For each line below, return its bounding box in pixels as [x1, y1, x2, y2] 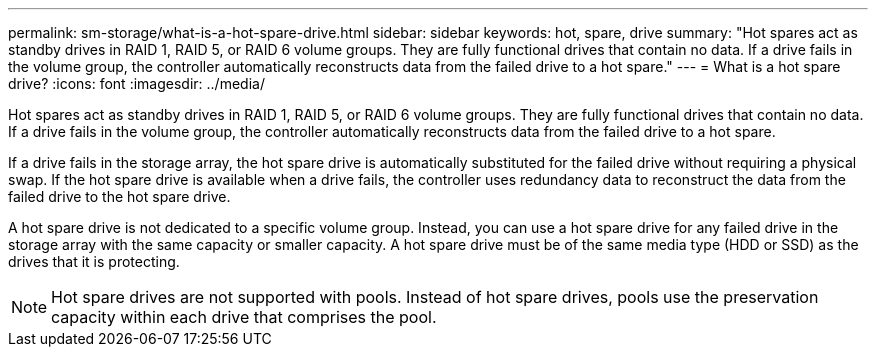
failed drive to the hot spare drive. [8, 188, 231, 205]
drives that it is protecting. [8, 253, 180, 270]
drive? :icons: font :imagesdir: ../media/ [8, 75, 265, 92]
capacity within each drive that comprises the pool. [51, 307, 437, 327]
